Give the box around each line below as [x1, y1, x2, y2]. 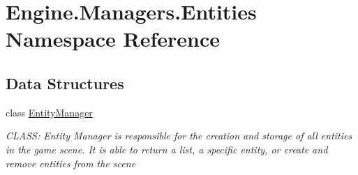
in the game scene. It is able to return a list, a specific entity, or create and [6, 142, 328, 156]
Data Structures [6, 72, 124, 93]
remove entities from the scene [6, 155, 136, 170]
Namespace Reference [6, 24, 220, 53]
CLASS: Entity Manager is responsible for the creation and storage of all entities [6, 128, 352, 143]
